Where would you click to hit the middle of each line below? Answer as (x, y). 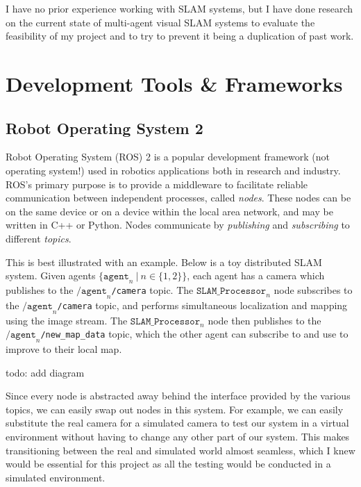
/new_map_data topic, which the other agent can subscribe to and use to (194, 334)
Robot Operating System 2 (104, 127)
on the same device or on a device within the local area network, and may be (169, 211)
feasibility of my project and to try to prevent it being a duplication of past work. (180, 36)
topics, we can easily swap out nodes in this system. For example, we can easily (175, 409)
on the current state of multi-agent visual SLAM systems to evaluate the (160, 22)
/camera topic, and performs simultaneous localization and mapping (202, 305)
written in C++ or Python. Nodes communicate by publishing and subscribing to (178, 225)
